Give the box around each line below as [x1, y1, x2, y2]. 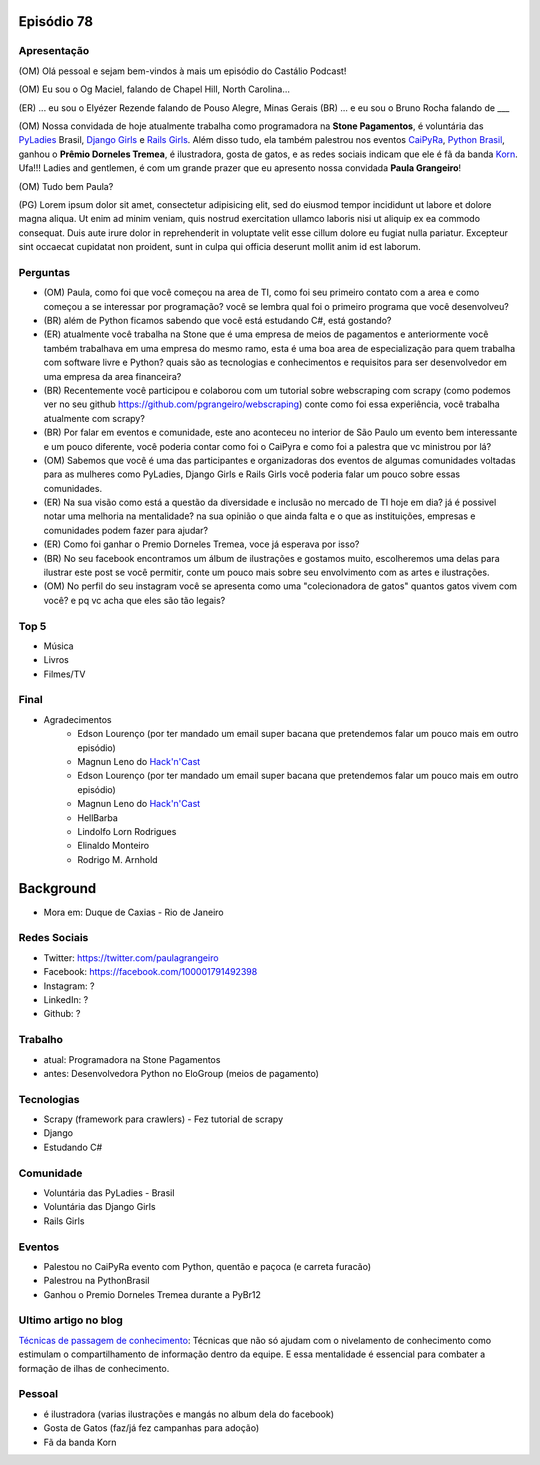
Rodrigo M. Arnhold [77, 853, 159, 865]
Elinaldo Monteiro [77, 840, 150, 852]
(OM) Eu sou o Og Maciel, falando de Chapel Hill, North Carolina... [18, 83, 290, 95]
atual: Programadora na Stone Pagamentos [43, 1053, 221, 1065]
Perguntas [18, 265, 70, 279]
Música [43, 640, 74, 652]
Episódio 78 [18, 13, 94, 30]
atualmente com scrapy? [43, 412, 145, 424]
